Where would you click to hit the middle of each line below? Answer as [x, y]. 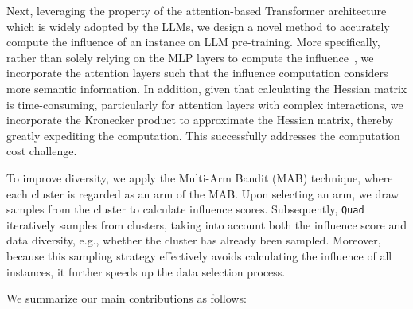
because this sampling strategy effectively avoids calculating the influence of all [199, 255]
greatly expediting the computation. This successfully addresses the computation [203, 135]
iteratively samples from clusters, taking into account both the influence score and [206, 224]
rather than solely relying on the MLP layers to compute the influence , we [190, 57]
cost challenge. [42, 151]
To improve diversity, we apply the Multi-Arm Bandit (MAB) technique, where [200, 177]
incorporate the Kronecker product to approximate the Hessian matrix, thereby [200, 120]
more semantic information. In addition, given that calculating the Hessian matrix [207, 88]
